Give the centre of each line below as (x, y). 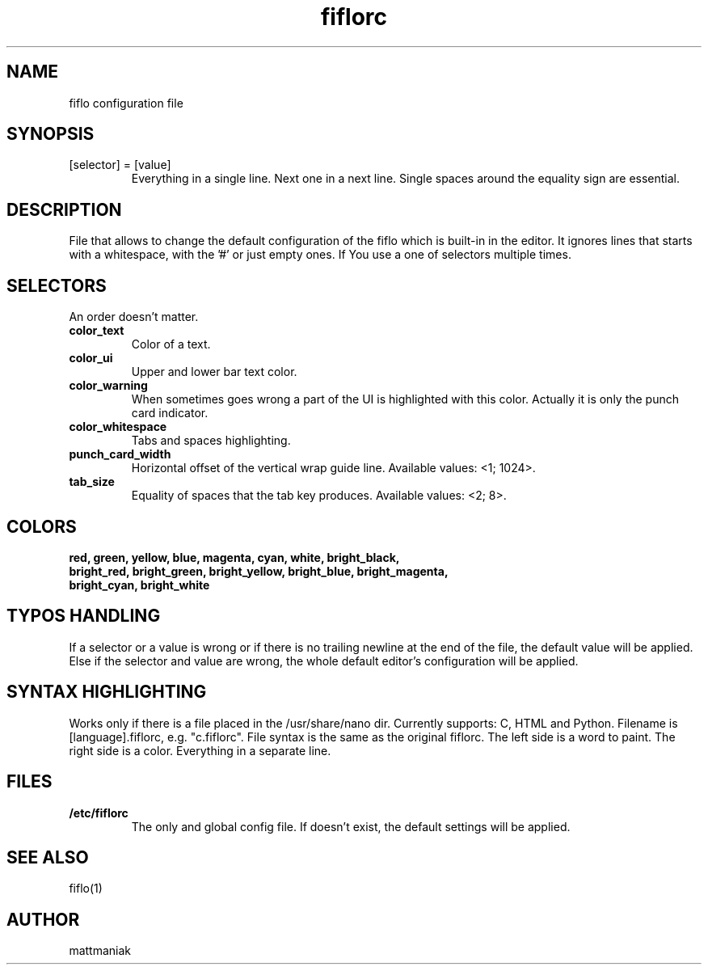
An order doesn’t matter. (134, 317)
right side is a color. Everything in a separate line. (200, 750)
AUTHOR (43, 919)
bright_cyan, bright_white (139, 585)
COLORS (42, 526)
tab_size (92, 482)
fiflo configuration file (126, 103)
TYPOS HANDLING (84, 616)
